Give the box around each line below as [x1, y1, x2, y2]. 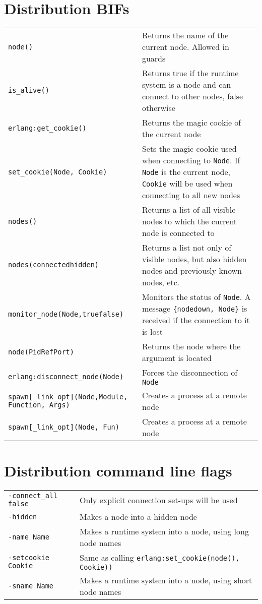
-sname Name [8, 582, 54, 590]
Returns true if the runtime [142, 67, 239, 79]
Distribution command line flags [4, 460, 232, 481]
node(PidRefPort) [8, 348, 74, 356]
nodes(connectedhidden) [8, 261, 99, 269]
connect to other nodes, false [142, 90, 243, 102]
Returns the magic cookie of [142, 116, 241, 129]
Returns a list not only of [142, 241, 232, 254]
